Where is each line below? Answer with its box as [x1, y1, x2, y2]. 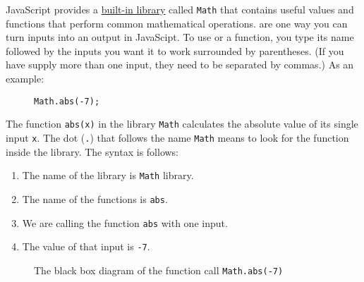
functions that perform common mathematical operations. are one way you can [6, 16, 348, 30]
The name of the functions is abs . [22, 191, 168, 206]
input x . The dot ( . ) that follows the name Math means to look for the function [6, 130, 349, 145]
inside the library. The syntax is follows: [6, 144, 179, 159]
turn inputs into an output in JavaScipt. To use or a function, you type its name [6, 30, 354, 44]
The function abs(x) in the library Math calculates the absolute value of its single [6, 116, 358, 131]
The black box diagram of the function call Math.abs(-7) [34, 262, 284, 277]
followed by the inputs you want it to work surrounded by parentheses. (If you [6, 43, 344, 58]
